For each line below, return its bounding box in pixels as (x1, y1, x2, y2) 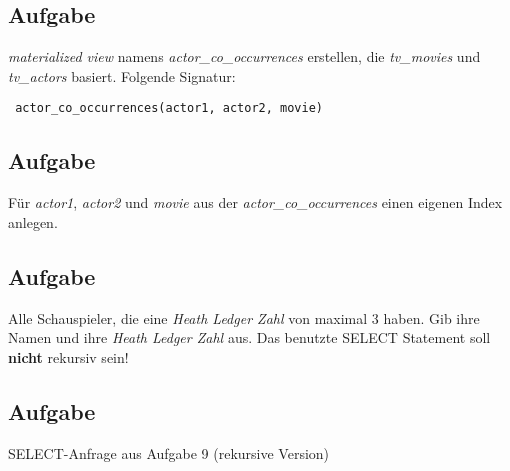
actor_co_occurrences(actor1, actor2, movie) (15, 101, 323, 116)
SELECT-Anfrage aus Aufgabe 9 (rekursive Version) (8, 442, 330, 463)
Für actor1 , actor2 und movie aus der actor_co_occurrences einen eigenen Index (8, 192, 503, 213)
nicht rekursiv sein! (8, 346, 129, 367)
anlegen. (8, 211, 58, 232)
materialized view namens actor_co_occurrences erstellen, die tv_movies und (8, 46, 481, 67)
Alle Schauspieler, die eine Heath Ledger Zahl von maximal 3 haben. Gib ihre (8, 307, 480, 328)
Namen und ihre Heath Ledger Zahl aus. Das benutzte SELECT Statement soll (8, 327, 491, 348)
